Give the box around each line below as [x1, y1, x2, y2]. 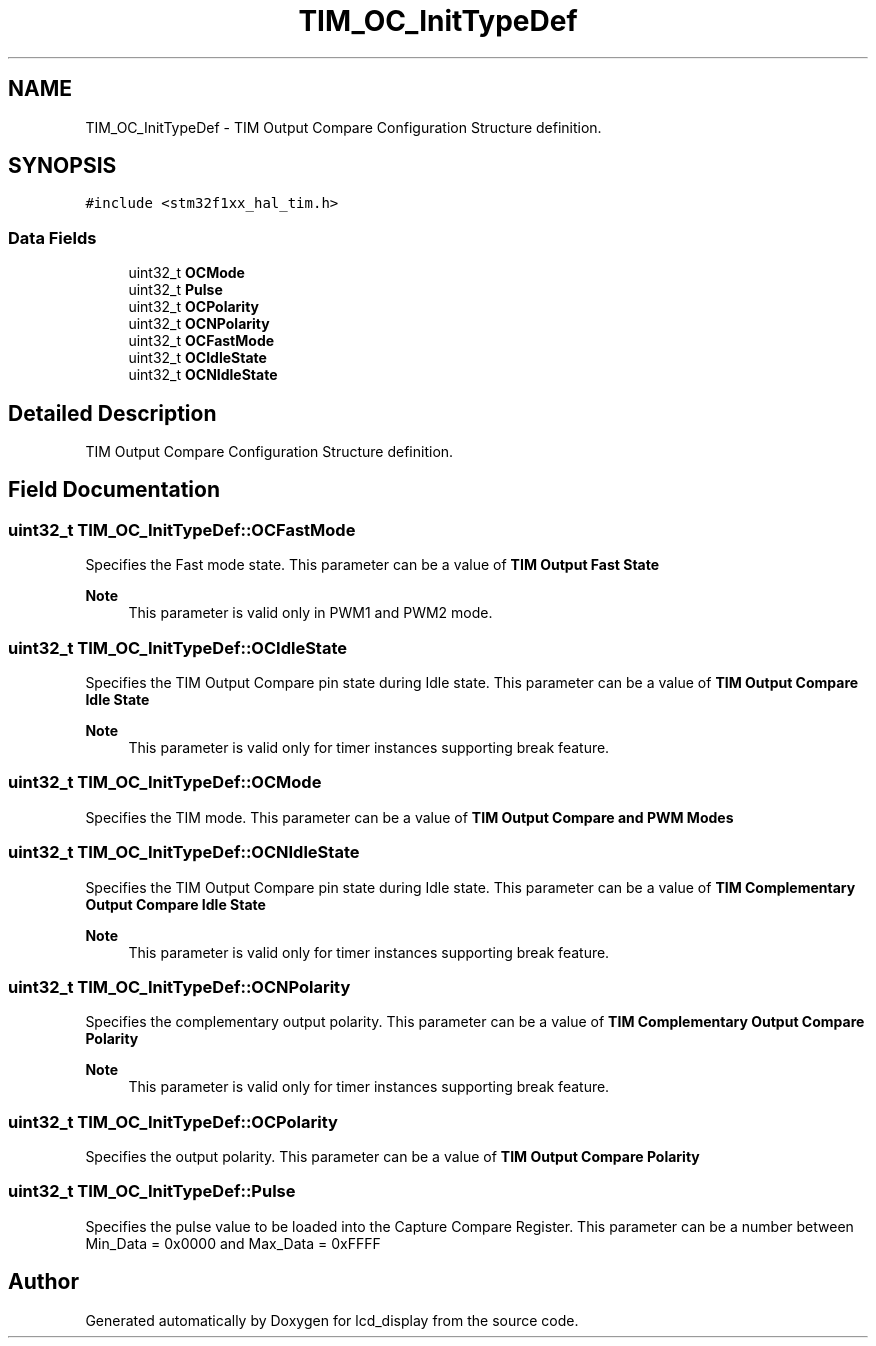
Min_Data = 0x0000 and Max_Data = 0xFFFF [85, 1234, 381, 1252]
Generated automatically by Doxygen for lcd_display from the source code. [85, 1311, 579, 1329]
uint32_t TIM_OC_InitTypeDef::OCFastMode [8, 519, 356, 540]
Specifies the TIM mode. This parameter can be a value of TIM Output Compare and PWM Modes [85, 808, 734, 826]
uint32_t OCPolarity [128, 298, 260, 316]
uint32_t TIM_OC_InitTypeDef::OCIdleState [8, 637, 348, 658]
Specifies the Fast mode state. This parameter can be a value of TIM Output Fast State [85, 556, 660, 574]
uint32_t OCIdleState [128, 349, 267, 367]
